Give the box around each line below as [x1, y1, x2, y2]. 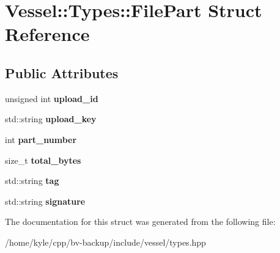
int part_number [5, 133, 77, 145]
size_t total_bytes [5, 153, 81, 166]
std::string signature [5, 194, 86, 207]
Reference [5, 21, 90, 46]
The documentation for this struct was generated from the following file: [5, 215, 276, 228]
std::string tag [5, 174, 59, 187]
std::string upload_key [5, 112, 97, 125]
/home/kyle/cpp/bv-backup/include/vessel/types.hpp [5, 235, 206, 248]
